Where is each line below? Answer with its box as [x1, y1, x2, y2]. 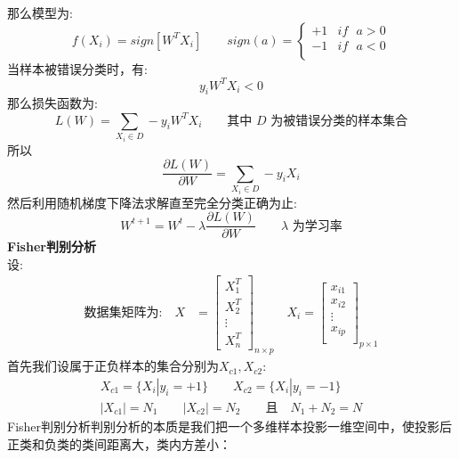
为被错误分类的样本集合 [270, 114, 408, 127]
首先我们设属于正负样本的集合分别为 [7, 357, 219, 375]
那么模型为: [7, 4, 73, 21]
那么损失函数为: [7, 94, 98, 112]
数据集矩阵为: [84, 306, 163, 319]
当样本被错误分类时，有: [7, 59, 148, 78]
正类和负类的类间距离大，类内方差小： [7, 434, 231, 453]
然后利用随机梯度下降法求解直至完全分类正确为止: [7, 193, 297, 211]
